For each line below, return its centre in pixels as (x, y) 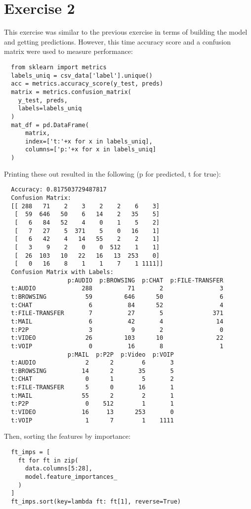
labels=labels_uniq (50, 109)
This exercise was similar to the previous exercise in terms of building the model (126, 32)
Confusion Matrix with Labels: (62, 272)
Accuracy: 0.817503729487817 (59, 190)
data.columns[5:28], (59, 469)
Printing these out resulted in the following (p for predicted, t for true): (112, 173)
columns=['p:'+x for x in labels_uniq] (90, 150)
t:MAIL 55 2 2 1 (92, 395)
